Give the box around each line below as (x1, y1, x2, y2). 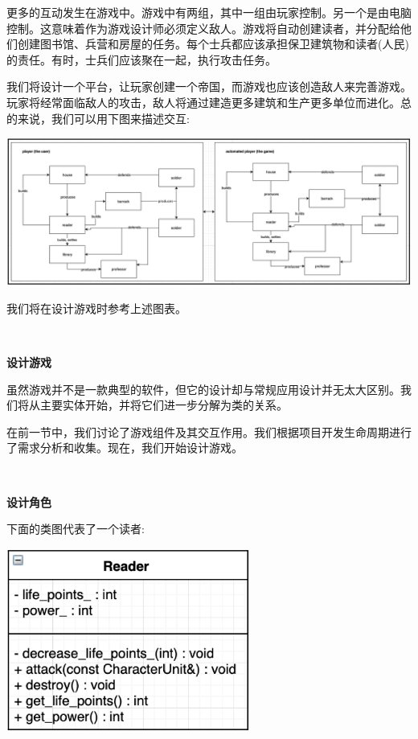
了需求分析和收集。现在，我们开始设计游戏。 (6, 439, 243, 456)
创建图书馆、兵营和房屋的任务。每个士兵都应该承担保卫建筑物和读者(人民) (17, 35, 409, 52)
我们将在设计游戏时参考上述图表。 (6, 299, 186, 316)
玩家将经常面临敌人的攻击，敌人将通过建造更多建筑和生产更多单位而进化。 (6, 93, 400, 110)
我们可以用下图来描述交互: (51, 109, 190, 126)
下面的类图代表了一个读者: (6, 520, 145, 537)
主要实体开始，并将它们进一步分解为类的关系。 (39, 396, 288, 413)
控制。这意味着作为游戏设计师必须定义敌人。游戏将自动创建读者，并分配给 (6, 19, 400, 36)
